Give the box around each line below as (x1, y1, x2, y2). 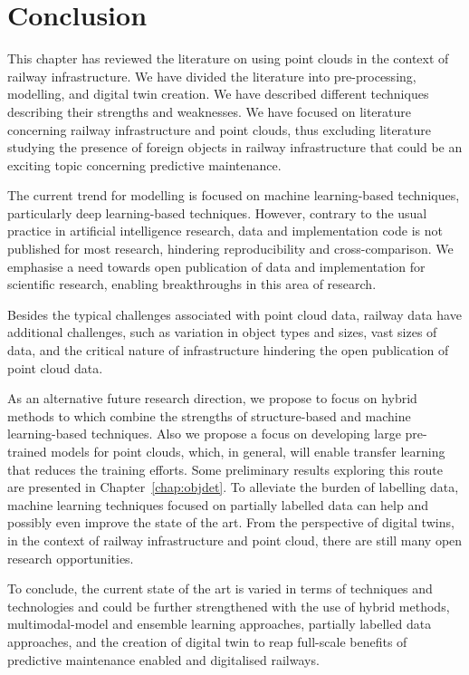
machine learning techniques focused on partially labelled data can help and (7, 495, 428, 514)
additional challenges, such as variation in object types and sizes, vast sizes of (7, 323, 437, 342)
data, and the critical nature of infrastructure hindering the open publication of (7, 341, 449, 360)
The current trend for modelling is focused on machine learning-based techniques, (7, 186, 460, 205)
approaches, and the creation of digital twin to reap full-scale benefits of (7, 632, 407, 651)
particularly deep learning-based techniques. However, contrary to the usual (7, 203, 427, 222)
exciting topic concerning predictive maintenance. (7, 155, 282, 174)
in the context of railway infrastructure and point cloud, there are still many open (7, 530, 463, 549)
